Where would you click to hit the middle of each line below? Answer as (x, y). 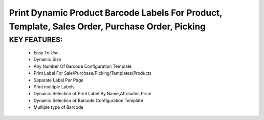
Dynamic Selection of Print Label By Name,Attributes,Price (92, 94)
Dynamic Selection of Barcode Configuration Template (88, 100)
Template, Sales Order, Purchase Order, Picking (107, 26)
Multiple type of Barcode (58, 107)
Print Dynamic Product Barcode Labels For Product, (116, 13)
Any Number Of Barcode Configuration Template (83, 66)
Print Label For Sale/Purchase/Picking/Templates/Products (92, 73)
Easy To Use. (47, 53)
